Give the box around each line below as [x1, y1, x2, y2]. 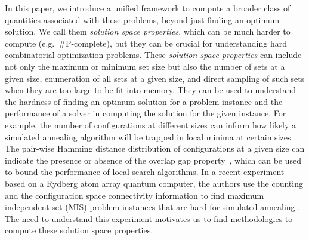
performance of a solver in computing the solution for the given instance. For [5, 107, 286, 119]
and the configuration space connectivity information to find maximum [5, 189, 264, 201]
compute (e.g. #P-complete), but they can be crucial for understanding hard [5, 36, 287, 49]
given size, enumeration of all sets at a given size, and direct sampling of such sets [5, 72, 305, 84]
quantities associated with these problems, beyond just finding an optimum [5, 13, 280, 26]
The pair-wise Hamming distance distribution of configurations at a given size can [5, 142, 305, 155]
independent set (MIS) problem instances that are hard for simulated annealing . [5, 201, 301, 213]
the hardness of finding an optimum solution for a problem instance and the [5, 95, 283, 107]
